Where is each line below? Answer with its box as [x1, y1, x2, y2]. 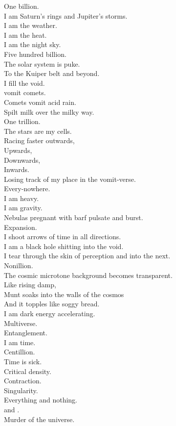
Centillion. [4, 347, 35, 357]
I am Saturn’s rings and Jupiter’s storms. [4, 10, 128, 21]
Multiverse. [4, 318, 38, 328]
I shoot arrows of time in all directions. [4, 231, 121, 242]
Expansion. [4, 222, 37, 232]
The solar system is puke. [4, 58, 80, 69]
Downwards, [4, 154, 41, 165]
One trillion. [4, 116, 41, 126]
